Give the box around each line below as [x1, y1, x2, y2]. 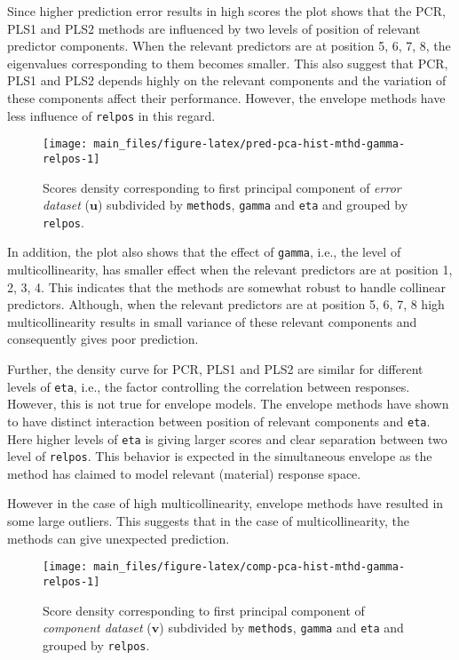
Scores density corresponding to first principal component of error [43, 178, 401, 196]
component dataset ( [43, 618, 152, 637]
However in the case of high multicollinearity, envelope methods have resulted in [7, 494, 444, 513]
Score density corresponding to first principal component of [43, 600, 365, 619]
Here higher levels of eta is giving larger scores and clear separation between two [7, 429, 447, 448]
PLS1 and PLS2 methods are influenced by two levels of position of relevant [7, 19, 421, 37]
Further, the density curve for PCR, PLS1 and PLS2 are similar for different [7, 360, 423, 378]
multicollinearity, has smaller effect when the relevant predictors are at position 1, [7, 260, 453, 279]
